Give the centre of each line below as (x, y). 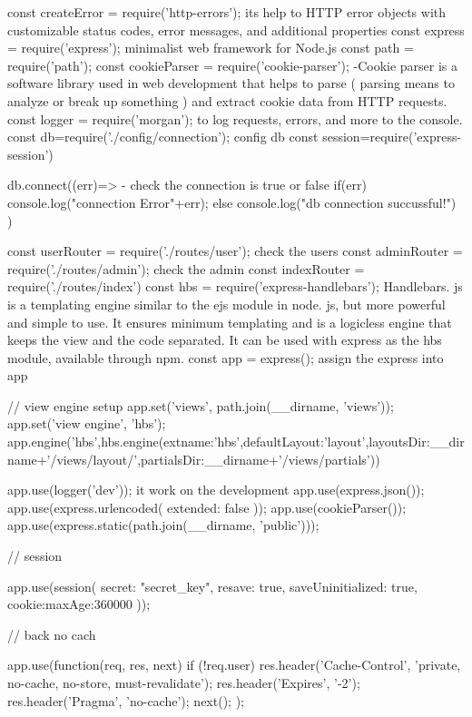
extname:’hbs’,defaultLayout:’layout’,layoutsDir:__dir (314, 442)
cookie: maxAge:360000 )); (79, 604)
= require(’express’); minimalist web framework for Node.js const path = (211, 48)
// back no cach (52, 634)
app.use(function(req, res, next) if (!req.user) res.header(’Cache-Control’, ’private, (234, 665)
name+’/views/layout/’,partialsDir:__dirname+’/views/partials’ (189, 459)
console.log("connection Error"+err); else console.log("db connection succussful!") (232, 202)
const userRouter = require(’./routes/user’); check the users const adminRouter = (235, 251)
